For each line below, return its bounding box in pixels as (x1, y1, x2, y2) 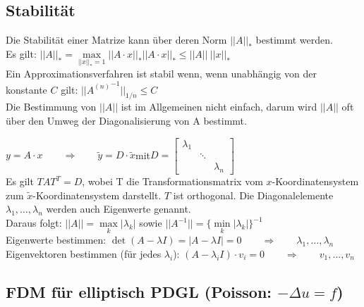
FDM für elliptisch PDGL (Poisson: (6, 280, 272, 302)
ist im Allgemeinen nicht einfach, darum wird (121, 99, 317, 114)
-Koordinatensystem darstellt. (32, 187, 162, 202)
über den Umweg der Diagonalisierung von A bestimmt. (6, 113, 247, 127)
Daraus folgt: (6, 215, 62, 230)
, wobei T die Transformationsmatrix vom (82, 174, 263, 189)
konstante (6, 82, 47, 96)
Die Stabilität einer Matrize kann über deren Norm (6, 32, 227, 47)
